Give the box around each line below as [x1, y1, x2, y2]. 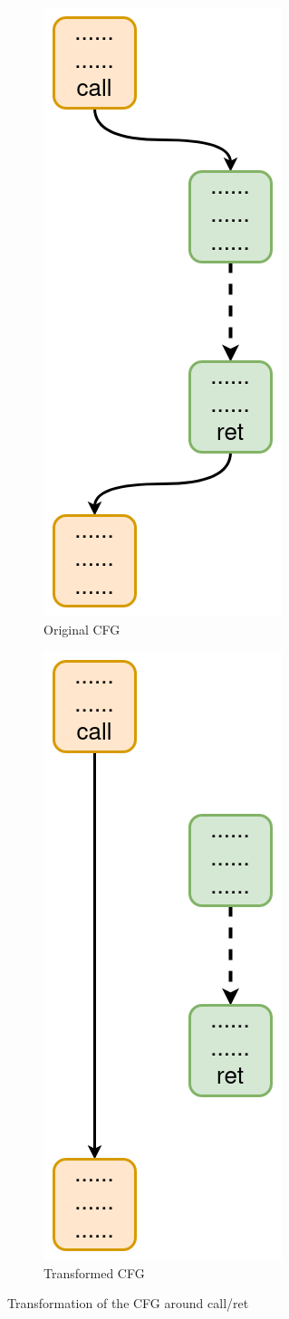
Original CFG [43, 619, 120, 638]
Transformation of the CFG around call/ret [7, 1294, 249, 1313]
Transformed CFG [43, 1263, 145, 1282]
